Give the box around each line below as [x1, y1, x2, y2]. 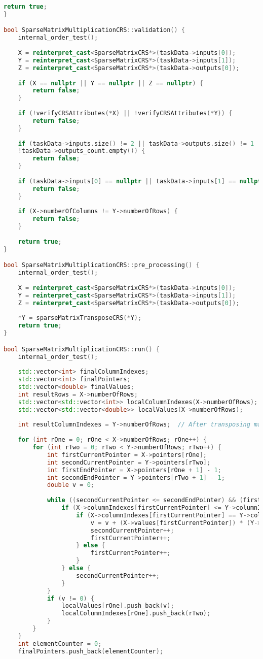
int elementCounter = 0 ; [18, 640, 102, 647]
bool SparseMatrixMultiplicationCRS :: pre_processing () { [4, 261, 200, 269]
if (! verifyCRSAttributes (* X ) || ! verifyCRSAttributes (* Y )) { [18, 110, 233, 117]
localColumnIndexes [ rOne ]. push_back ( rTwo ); [61, 610, 211, 617]
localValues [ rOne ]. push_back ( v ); [61, 602, 174, 610]
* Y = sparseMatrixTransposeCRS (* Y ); [18, 314, 142, 322]
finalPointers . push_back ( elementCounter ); [18, 647, 164, 655]
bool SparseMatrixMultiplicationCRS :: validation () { [4, 26, 185, 34]
